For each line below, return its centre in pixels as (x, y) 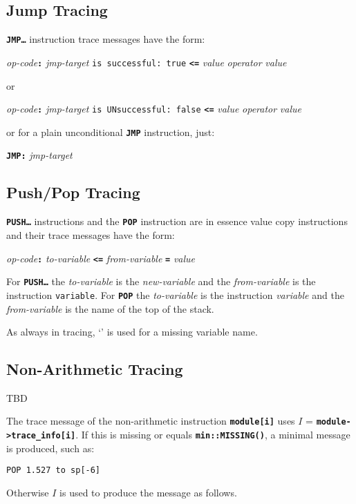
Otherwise (28, 493)
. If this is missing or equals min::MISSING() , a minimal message (213, 435)
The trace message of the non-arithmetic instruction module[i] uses (151, 421)
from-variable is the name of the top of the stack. (110, 308)
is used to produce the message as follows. (148, 493)
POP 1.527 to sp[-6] (54, 471)
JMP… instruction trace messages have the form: (106, 39)
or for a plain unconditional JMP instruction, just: (111, 132)
